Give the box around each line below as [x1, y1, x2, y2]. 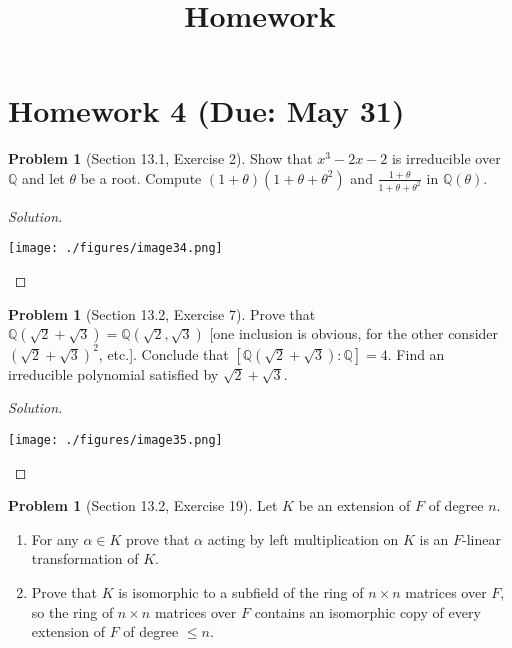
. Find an [387, 343, 445, 364]
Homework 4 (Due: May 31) [8, 90, 405, 131]
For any [31, 528, 79, 549]
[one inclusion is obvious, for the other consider [209, 323, 499, 344]
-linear [462, 528, 501, 549]
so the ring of [31, 601, 114, 622]
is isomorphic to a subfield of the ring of [118, 581, 364, 602]
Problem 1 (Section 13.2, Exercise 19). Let [8, 495, 278, 516]
